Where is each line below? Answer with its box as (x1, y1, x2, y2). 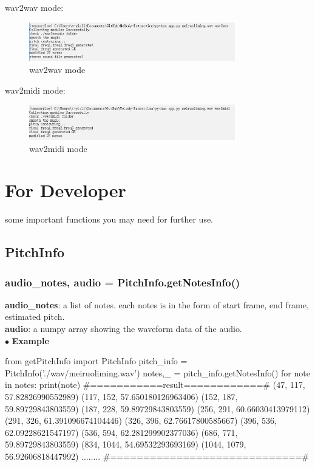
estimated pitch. (5, 310, 65, 323)
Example (12, 334, 49, 347)
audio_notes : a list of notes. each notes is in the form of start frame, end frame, (5, 298, 309, 311)
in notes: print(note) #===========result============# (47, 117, (5, 378, 305, 391)
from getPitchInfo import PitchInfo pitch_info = (5, 355, 188, 367)
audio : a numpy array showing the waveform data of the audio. (5, 322, 242, 335)
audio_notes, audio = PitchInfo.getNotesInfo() (5, 274, 240, 289)
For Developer (5, 178, 126, 202)
